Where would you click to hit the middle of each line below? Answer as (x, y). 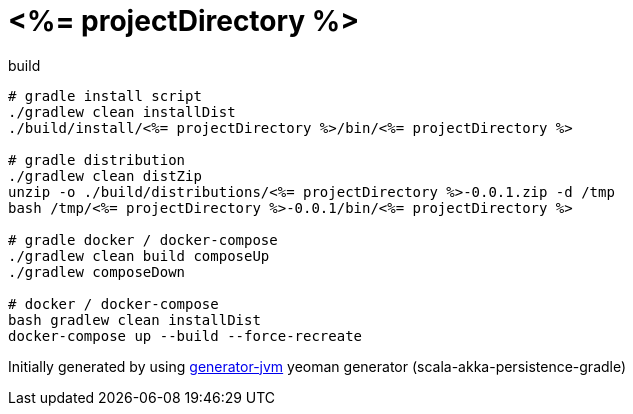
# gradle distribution (97, 159)
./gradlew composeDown (97, 271)
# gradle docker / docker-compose (143, 239)
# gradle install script (105, 95)
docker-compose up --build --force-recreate (185, 335)
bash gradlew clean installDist (134, 319)
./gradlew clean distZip (105, 175)
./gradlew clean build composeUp (139, 255)
